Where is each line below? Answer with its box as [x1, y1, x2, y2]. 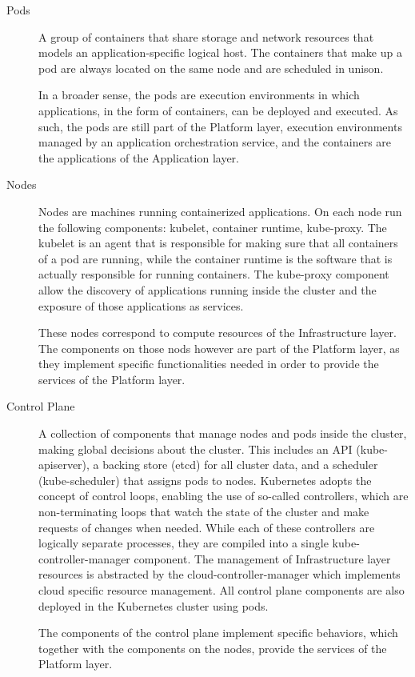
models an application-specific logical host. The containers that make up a [38, 44, 402, 61]
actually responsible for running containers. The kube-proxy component [38, 266, 389, 282]
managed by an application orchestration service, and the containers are [38, 134, 392, 150]
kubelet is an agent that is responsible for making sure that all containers [38, 234, 398, 251]
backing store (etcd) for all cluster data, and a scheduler [102, 456, 378, 473]
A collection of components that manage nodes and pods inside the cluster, [38, 425, 407, 442]
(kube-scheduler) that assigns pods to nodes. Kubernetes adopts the [38, 471, 372, 488]
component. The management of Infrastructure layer [134, 550, 391, 567]
